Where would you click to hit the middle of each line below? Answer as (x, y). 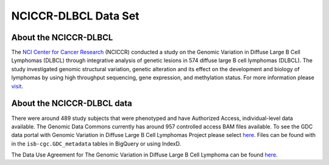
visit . (17, 86)
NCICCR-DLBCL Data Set (75, 16)
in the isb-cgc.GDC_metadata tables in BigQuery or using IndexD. (96, 144)
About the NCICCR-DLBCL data (72, 104)
